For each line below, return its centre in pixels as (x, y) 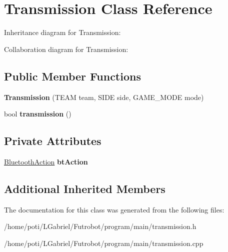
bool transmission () (38, 114)
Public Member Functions (72, 76)
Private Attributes (53, 141)
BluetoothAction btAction (46, 161)
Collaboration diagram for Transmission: (66, 49)
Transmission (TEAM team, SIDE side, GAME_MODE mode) (104, 97)
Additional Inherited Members (85, 188)
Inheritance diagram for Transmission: (62, 32)
